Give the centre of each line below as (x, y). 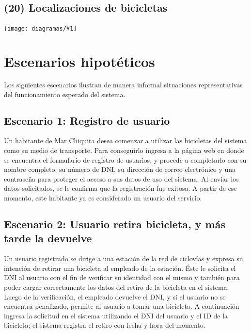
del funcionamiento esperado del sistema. (65, 94)
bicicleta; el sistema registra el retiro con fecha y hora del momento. (105, 325)
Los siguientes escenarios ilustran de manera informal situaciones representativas (123, 84)
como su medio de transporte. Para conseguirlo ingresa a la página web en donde (124, 150)
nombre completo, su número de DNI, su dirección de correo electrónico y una (120, 169)
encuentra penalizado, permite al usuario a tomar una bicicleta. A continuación (122, 306)
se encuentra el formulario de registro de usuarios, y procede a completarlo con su (125, 159)
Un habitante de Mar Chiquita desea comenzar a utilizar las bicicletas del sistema (125, 141)
